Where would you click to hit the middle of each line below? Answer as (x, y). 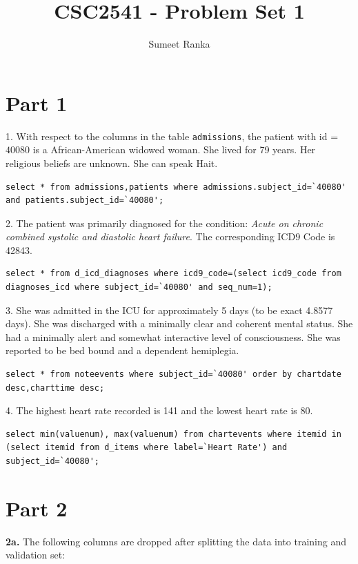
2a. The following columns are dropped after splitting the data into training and (176, 541)
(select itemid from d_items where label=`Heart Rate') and (147, 448)
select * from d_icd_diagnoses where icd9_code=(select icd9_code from (173, 274)
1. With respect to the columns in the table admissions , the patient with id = (172, 136)
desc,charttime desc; (55, 388)
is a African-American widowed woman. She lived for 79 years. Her (174, 149)
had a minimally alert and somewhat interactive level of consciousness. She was (173, 337)
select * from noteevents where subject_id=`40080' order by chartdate (173, 375)
